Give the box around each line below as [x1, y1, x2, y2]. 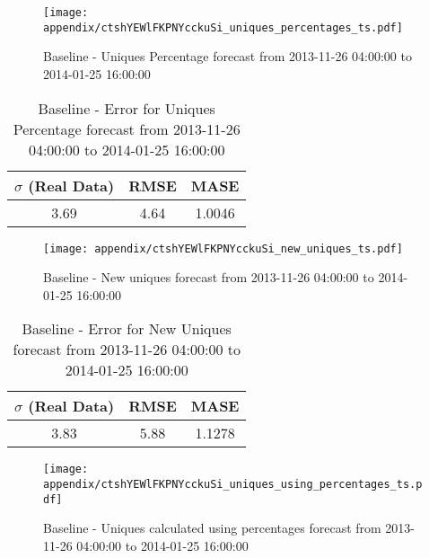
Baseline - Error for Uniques [38, 97, 215, 119]
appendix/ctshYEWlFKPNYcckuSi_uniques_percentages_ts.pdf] [43, 21, 403, 34]
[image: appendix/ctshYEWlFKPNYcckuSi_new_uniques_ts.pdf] [43, 242, 403, 255]
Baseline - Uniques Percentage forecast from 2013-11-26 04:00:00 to [43, 47, 412, 66]
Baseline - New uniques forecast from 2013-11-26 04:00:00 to [43, 268, 374, 287]
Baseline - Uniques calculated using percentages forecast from [43, 518, 381, 537]
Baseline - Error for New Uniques [22, 318, 232, 340]
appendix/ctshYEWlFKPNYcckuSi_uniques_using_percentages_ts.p [43, 478, 423, 491]
